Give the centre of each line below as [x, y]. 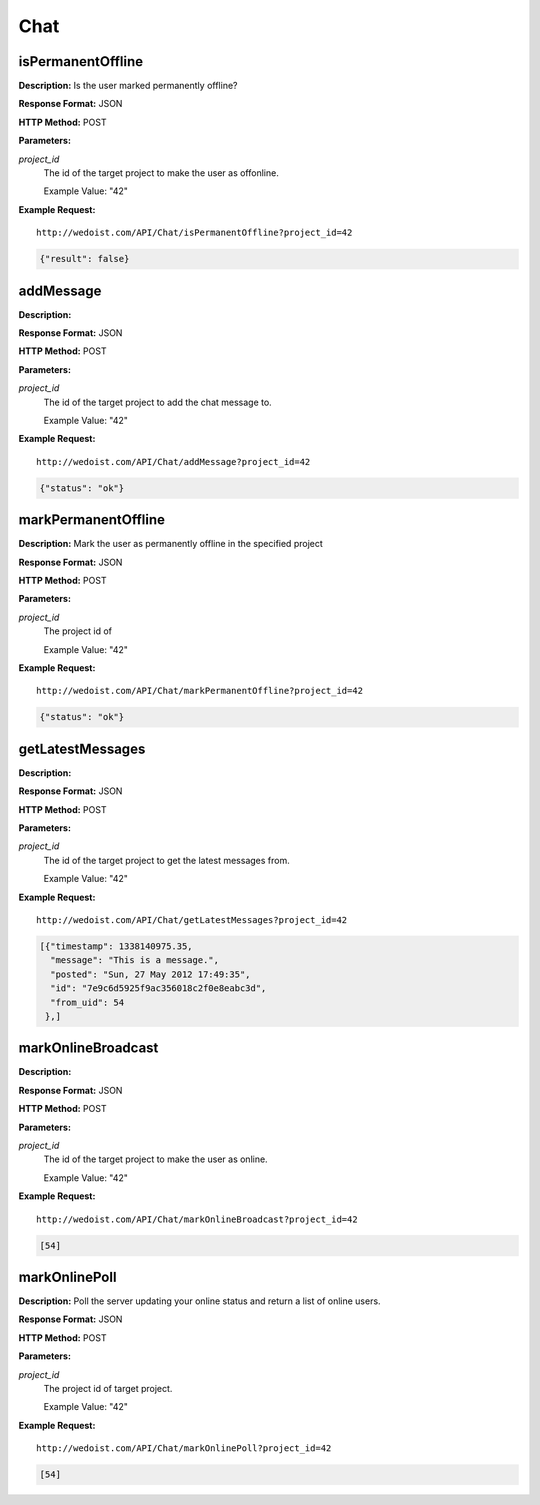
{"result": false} [84, 259]
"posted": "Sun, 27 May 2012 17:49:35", [150, 974]
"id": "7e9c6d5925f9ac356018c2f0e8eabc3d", [158, 988]
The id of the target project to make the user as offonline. [161, 173]
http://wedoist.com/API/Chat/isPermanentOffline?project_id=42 [194, 233]
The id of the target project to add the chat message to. [157, 402]
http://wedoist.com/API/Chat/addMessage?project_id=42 [173, 461]
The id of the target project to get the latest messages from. [166, 860]
